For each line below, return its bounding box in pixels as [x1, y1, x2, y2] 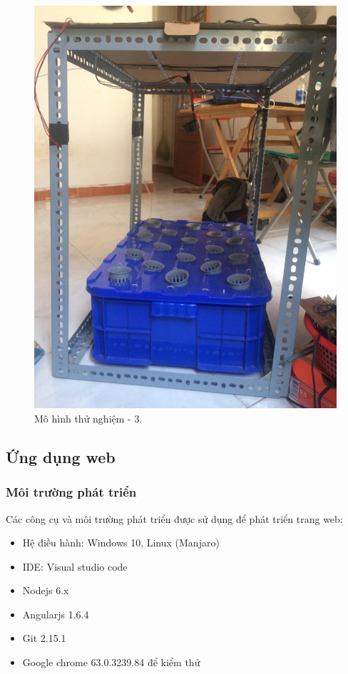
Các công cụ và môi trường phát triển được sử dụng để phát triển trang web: [6, 511, 343, 526]
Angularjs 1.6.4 [22, 606, 89, 621]
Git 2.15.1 [22, 631, 66, 646]
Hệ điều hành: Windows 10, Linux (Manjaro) [22, 535, 220, 550]
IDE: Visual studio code [22, 559, 128, 574]
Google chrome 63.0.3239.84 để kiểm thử [22, 655, 200, 670]
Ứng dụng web [6, 445, 116, 467]
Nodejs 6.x [22, 583, 69, 598]
